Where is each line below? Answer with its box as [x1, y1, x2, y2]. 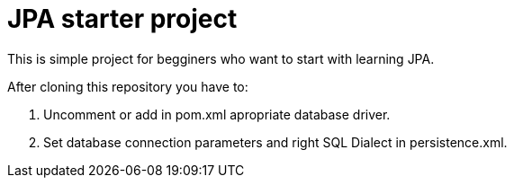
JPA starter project [7, 4, 238, 34]
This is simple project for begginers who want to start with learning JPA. [7, 50, 435, 66]
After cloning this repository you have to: [7, 78, 248, 94]
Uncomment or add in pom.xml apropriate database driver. [43, 106, 391, 122]
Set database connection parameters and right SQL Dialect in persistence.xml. [43, 134, 508, 150]
